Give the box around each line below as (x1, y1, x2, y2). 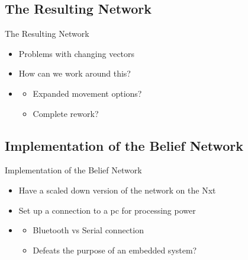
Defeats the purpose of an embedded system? (33, 243, 197, 256)
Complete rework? (33, 107, 99, 119)
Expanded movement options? (33, 87, 142, 99)
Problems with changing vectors (18, 47, 135, 59)
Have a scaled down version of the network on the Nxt (18, 183, 216, 196)
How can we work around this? (18, 67, 131, 80)
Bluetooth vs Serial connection (33, 224, 144, 236)
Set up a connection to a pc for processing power (18, 204, 196, 216)
